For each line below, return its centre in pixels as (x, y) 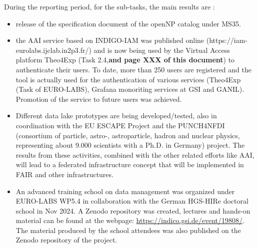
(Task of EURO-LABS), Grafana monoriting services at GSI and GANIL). (130, 89)
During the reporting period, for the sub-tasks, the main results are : (109, 6)
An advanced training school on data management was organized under (125, 191)
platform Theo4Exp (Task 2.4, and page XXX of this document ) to (125, 60)
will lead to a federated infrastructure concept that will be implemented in (130, 164)
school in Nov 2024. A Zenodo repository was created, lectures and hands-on (133, 210)
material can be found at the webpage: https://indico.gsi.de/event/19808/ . (130, 220)
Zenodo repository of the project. (66, 240)
